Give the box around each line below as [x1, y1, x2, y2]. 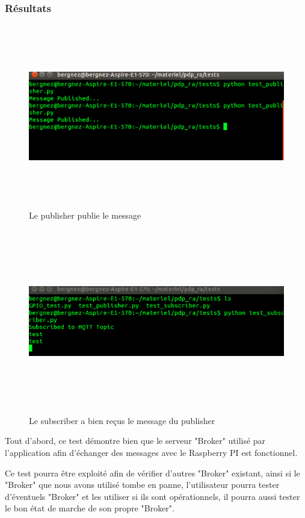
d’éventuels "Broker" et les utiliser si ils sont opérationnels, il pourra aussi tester [5, 490, 300, 502]
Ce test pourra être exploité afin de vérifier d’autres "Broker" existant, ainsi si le [5, 466, 300, 479]
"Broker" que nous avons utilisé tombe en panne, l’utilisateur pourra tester [5, 478, 280, 491]
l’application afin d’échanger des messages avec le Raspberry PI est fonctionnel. [5, 446, 298, 458]
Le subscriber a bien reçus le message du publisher [29, 414, 215, 426]
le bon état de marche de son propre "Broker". [5, 502, 174, 514]
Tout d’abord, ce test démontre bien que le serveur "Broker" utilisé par [5, 434, 266, 447]
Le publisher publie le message [29, 209, 141, 222]
